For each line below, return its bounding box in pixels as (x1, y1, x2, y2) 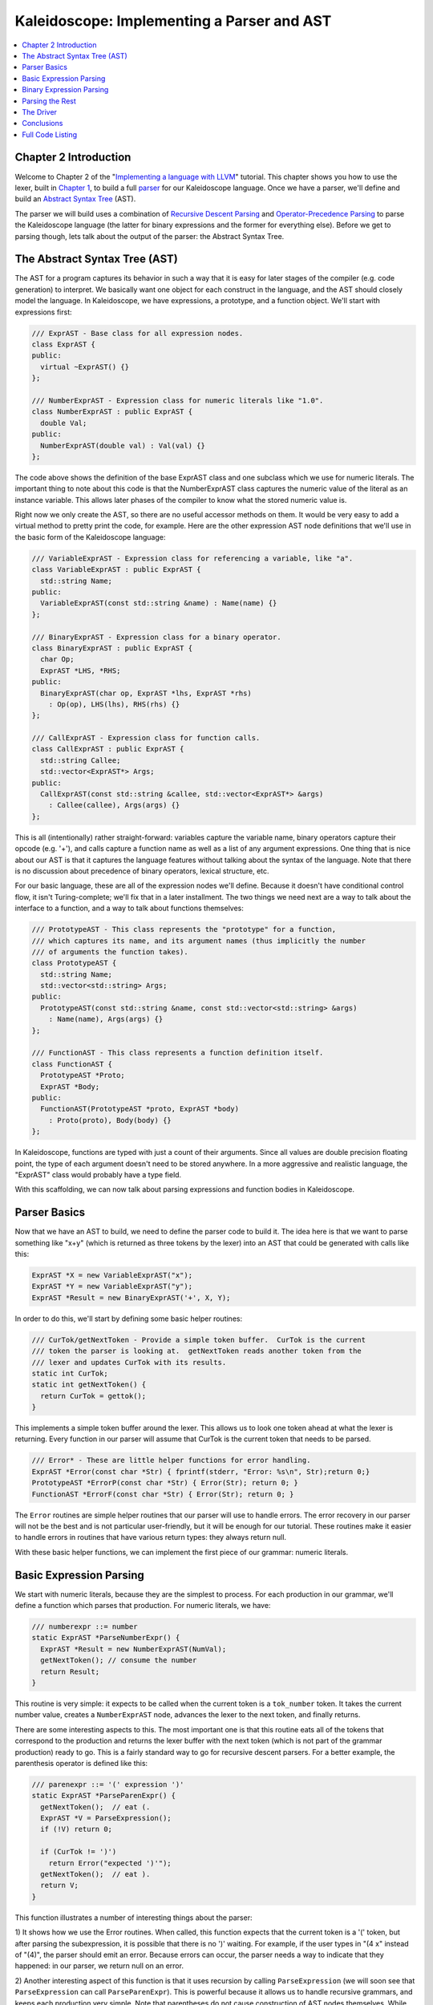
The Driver (22, 107, 58, 116)
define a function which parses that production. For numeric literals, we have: (14, 1601, 271, 1610)
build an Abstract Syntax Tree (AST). (14, 194, 136, 204)
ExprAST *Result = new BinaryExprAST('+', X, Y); (31, 1293, 231, 1302)
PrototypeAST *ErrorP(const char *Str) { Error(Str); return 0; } (31, 1478, 298, 1488)
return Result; (40, 1667, 100, 1676)
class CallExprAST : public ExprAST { (31, 744, 184, 754)
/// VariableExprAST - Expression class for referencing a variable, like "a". (31, 553, 354, 563)
